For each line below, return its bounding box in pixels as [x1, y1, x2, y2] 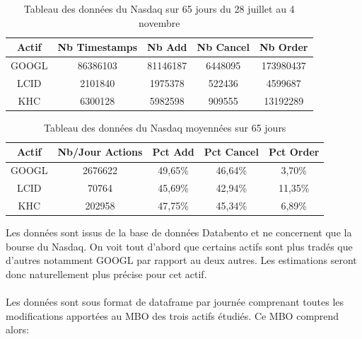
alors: [6, 322, 29, 337]
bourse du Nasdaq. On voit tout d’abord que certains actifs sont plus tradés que [6, 239, 353, 253]
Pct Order [268, 144, 320, 159]
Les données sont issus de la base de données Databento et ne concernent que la [6, 225, 352, 240]
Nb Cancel [197, 40, 250, 54]
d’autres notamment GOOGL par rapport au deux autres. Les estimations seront [6, 253, 357, 268]
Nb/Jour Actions [57, 144, 143, 159]
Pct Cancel [204, 144, 259, 159]
